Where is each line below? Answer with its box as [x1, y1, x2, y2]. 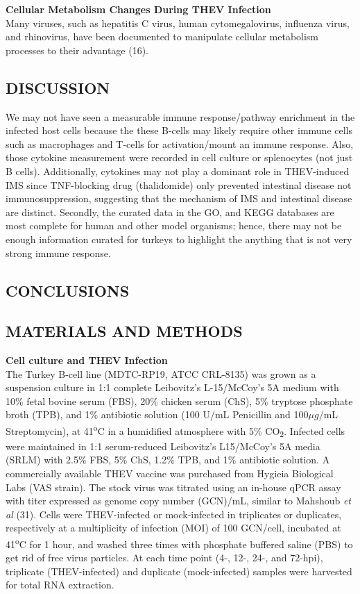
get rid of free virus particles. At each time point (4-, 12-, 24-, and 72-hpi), [6, 550, 323, 565]
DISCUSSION [6, 76, 110, 98]
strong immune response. [6, 245, 111, 260]
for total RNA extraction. [6, 577, 114, 592]
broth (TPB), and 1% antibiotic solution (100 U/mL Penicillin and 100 [6, 407, 309, 422]
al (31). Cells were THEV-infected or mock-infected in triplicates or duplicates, [6, 506, 342, 521]
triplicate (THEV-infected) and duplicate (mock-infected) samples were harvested [6, 563, 352, 578]
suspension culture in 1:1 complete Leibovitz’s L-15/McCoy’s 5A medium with [6, 380, 339, 395]
